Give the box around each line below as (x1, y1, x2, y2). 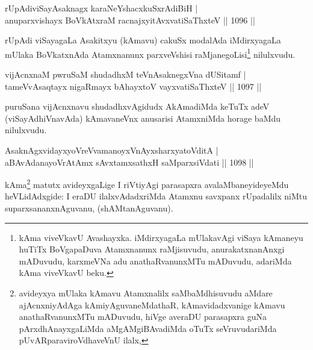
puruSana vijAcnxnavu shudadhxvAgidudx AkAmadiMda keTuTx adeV (5, 100, 270, 113)
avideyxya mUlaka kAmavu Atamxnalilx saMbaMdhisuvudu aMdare (19, 287, 273, 299)
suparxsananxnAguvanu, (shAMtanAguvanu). (5, 202, 173, 214)
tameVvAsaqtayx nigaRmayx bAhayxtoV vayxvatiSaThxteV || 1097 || (5, 80, 262, 92)
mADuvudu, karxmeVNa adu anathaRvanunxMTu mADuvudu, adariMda (19, 254, 292, 267)
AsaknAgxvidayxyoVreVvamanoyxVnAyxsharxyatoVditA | (5, 144, 218, 156)
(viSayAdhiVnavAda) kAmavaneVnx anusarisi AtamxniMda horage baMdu (5, 111, 281, 124)
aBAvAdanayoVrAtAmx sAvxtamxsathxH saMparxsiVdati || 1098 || (5, 155, 254, 168)
